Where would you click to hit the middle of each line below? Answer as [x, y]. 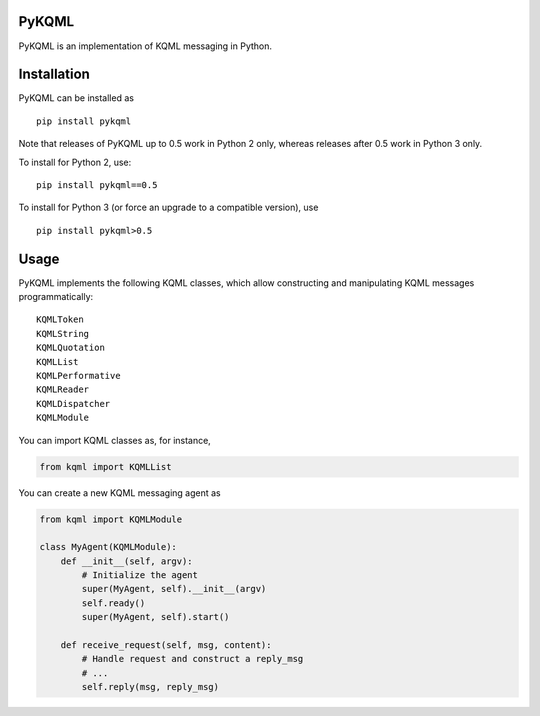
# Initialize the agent [140, 575]
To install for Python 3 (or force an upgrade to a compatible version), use [168, 207]
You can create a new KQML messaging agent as [119, 492]
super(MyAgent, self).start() [155, 617]
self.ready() [113, 603]
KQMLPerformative [78, 376]
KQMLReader [63, 389]
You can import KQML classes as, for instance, [115, 440]
